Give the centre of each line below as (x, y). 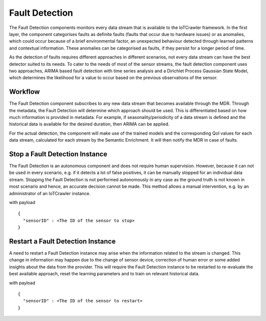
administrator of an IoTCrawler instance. (50, 193)
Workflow (25, 92)
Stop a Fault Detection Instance (58, 154)
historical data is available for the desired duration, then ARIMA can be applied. (89, 124)
